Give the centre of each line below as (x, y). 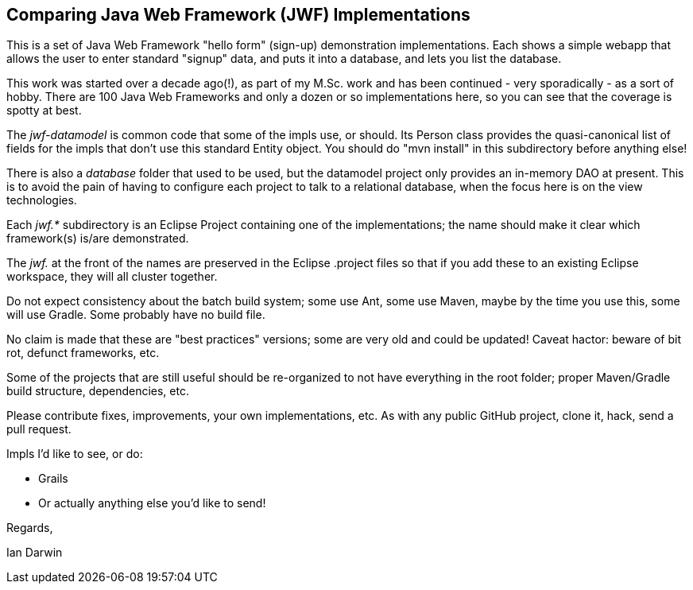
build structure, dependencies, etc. (98, 391)
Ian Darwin (35, 553)
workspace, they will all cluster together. (112, 277)
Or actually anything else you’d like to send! (152, 503)
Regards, (30, 528)
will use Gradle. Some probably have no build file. (136, 315)
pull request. (39, 429)
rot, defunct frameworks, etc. (83, 353)
